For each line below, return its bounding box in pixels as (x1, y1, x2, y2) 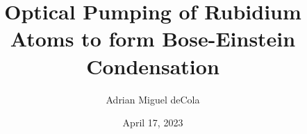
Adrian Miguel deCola (106, 92, 200, 106)
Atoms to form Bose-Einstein (10, 24, 296, 53)
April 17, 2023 (122, 115, 183, 130)
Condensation (86, 51, 219, 80)
